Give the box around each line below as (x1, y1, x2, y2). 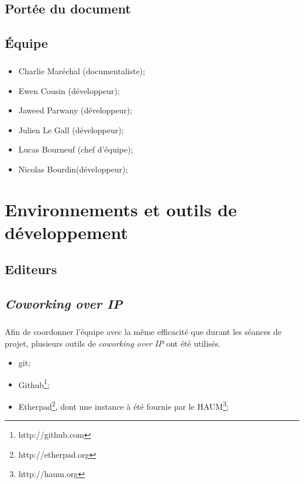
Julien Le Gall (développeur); (18, 123, 124, 136)
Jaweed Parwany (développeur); (18, 104, 133, 116)
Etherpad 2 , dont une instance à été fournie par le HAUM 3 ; (18, 399, 229, 412)
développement (5, 220, 129, 244)
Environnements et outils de (5, 197, 237, 221)
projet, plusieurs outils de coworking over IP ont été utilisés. (5, 337, 221, 349)
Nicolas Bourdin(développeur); (18, 163, 128, 175)
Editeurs (5, 260, 57, 278)
